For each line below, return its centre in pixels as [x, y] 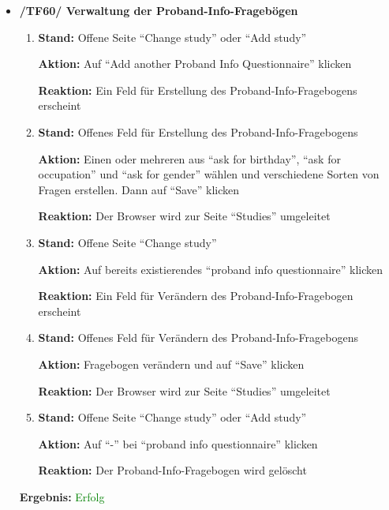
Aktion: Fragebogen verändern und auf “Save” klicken [171, 364]
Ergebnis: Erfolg [62, 496]
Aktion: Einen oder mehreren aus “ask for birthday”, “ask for [189, 158]
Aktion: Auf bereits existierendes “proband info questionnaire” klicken [210, 269]
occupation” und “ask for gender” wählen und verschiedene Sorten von [209, 174]
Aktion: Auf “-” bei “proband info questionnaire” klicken [178, 443]
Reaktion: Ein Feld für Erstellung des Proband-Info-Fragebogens [198, 90]
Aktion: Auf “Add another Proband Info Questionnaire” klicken [195, 64]
